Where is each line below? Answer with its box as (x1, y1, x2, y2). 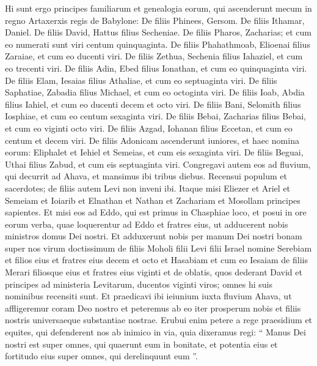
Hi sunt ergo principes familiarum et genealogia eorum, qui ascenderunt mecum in (5, 2, 312, 14)
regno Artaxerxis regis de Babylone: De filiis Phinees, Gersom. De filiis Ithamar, (5, 13, 305, 26)
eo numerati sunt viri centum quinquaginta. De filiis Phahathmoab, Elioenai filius (5, 37, 310, 50)
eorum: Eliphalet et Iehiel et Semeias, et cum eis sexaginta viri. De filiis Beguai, (5, 146, 304, 159)
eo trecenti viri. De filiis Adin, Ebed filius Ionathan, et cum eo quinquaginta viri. (5, 61, 307, 74)
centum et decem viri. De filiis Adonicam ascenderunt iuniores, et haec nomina (5, 133, 299, 146)
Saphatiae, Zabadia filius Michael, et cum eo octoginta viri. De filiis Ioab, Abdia (5, 86, 305, 99)
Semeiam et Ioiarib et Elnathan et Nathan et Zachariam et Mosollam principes (5, 193, 301, 206)
